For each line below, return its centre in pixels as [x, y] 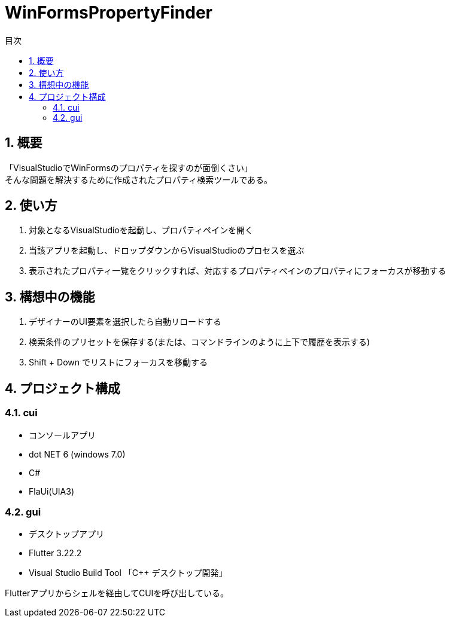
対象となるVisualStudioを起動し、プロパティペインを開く [141, 230]
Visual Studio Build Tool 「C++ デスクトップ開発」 [128, 573]
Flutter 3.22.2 [55, 553]
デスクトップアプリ [66, 534]
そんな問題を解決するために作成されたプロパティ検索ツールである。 [139, 179]
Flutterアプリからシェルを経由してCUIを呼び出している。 [117, 593]
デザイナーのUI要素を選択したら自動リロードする [125, 322]
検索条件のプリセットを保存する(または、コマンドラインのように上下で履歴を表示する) [200, 342]
